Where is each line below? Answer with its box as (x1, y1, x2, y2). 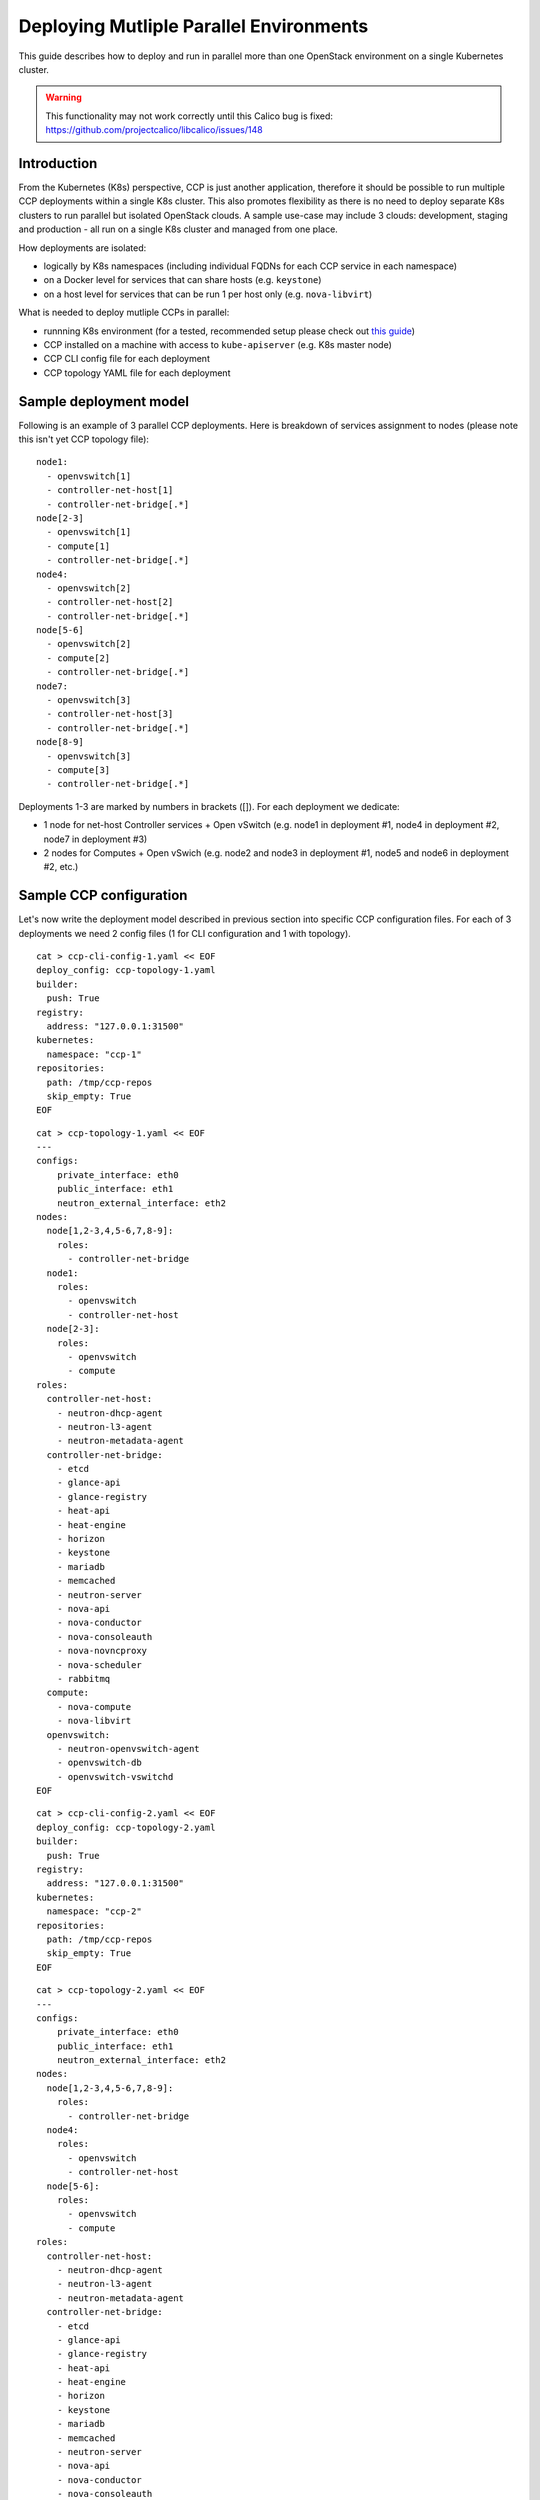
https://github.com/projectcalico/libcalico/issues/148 (45, 124, 264, 136)
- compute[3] (46, 764, 111, 775)
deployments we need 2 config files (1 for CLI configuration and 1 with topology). (18, 927, 352, 939)
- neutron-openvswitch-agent (56, 1743, 200, 1754)
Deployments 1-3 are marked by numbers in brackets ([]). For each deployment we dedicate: (18, 800, 400, 812)
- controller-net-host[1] (46, 485, 174, 496)
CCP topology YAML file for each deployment (43, 366, 231, 379)
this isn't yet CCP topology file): (18, 433, 150, 445)
